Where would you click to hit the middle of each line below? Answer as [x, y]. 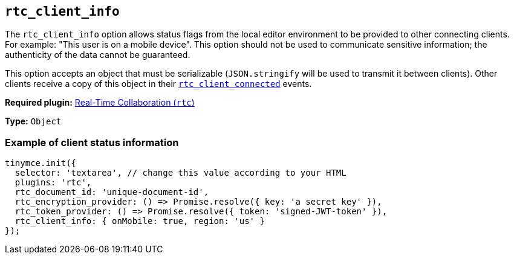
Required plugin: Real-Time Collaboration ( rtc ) [100, 103]
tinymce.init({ [41, 163]
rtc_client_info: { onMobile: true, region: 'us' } [140, 221]
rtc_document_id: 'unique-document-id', [112, 192]
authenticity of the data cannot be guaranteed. [98, 55]
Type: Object [33, 121]
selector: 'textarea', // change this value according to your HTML [181, 173]
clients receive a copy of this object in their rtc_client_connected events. [158, 84]
